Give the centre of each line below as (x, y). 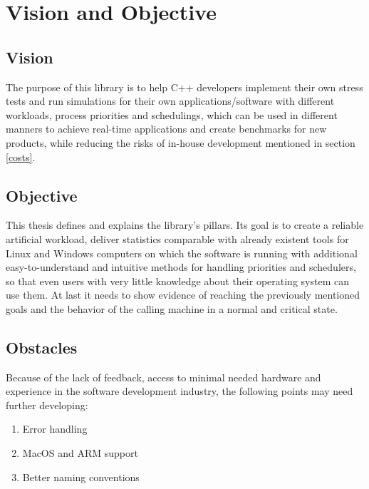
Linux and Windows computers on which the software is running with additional (182, 253)
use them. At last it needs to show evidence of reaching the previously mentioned (183, 295)
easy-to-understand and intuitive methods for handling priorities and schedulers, (181, 267)
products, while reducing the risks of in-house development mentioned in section (181, 142)
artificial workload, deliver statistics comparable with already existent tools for (177, 238)
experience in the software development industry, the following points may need (180, 391)
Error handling (55, 429)
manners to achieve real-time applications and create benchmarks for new (166, 129)
